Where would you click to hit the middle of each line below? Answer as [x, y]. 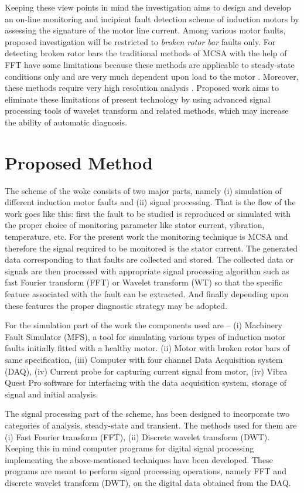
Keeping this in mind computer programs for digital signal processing [129, 448]
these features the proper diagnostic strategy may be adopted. [116, 305]
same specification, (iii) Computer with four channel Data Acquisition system [144, 359]
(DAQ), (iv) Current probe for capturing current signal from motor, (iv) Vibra [146, 371]
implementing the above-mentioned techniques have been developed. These [139, 459]
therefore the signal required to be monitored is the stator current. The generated [151, 248]
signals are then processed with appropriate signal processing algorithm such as [147, 271]
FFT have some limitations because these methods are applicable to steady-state [150, 64]
